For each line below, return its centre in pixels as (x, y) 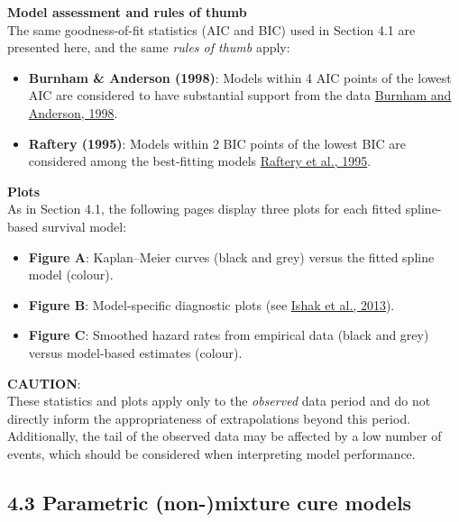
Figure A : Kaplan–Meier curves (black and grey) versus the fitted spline (231, 256)
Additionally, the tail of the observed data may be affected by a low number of (225, 436)
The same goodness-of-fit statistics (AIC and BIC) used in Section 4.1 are (211, 29)
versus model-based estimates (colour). (135, 352)
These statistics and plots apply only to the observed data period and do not (219, 401)
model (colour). (71, 275)
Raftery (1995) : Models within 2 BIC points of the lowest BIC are (217, 143)
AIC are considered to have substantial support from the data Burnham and (240, 95)
